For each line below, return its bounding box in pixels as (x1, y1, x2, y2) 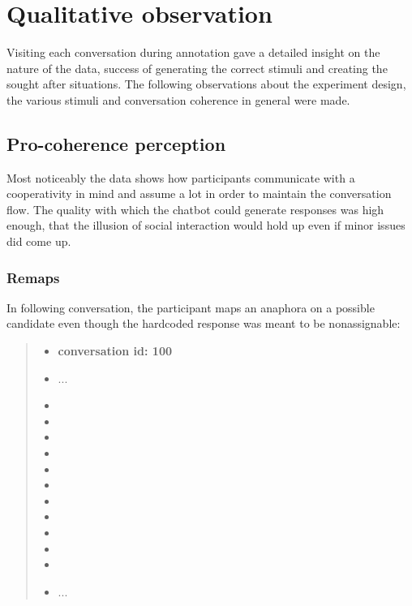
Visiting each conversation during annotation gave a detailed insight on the (6, 44, 380, 61)
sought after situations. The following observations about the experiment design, (6, 75, 406, 92)
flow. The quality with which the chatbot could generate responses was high (6, 200, 384, 217)
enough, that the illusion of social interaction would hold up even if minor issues (6, 217, 406, 234)
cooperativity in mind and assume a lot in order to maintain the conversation (6, 185, 392, 202)
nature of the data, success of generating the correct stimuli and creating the (6, 59, 388, 76)
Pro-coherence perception (6, 131, 226, 156)
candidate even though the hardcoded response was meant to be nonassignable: (6, 315, 401, 332)
